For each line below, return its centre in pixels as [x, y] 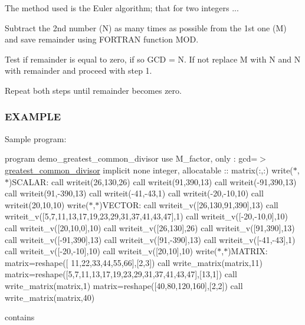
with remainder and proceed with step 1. [78, 70]
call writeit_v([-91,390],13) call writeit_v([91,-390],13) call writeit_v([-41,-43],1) [150, 239]
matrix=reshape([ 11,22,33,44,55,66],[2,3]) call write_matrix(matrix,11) [134, 262]
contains [20, 317]
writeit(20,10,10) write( [47, 204]
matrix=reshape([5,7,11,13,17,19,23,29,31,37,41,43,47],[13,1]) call [121, 274]
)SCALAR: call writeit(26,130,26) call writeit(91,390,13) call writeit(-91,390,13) [153, 181]
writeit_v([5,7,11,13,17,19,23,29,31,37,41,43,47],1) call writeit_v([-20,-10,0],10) [147, 216]
